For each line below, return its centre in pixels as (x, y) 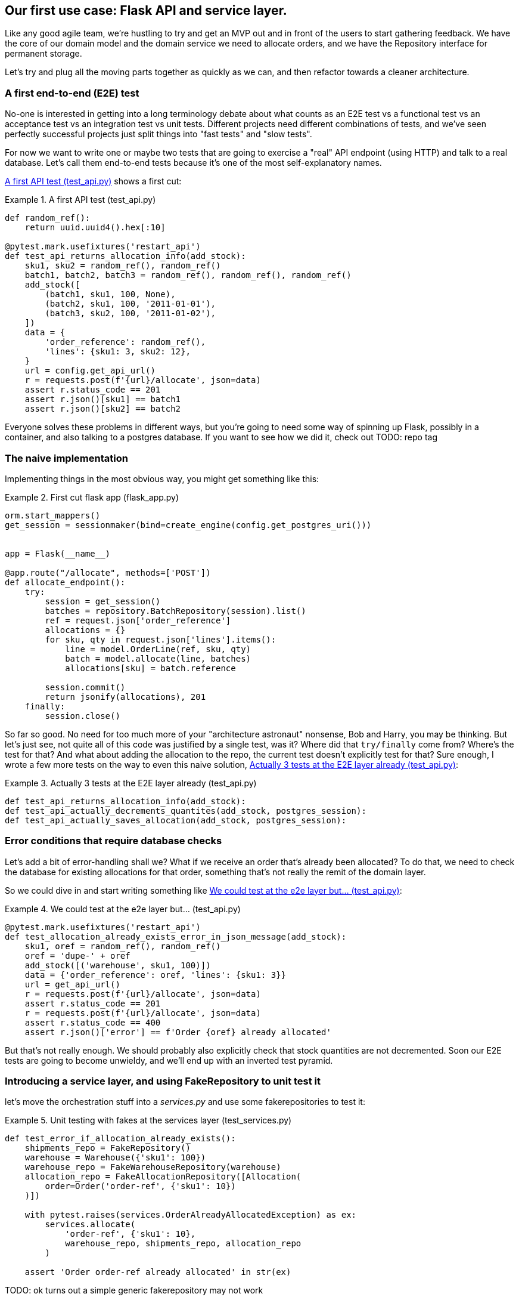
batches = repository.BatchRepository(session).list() (175, 611)
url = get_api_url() (72, 984)
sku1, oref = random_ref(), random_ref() (123, 946)
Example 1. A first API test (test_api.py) (80, 200)
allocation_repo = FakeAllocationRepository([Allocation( (163, 1177)
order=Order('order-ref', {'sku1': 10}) (140, 1186)
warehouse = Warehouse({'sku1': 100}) (115, 1158)
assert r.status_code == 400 (93, 1022)
